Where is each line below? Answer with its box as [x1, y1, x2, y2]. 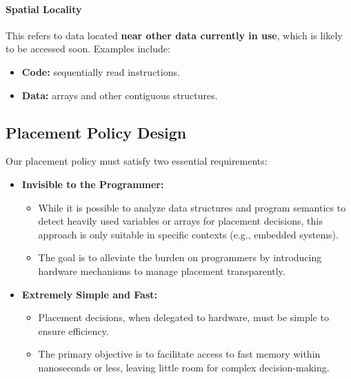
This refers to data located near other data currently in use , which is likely [6, 28, 343, 42]
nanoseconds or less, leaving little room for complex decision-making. [38, 360, 330, 374]
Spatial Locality [6, 1, 82, 16]
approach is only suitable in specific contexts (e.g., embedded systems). [38, 227, 339, 241]
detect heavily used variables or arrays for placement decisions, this [38, 214, 323, 228]
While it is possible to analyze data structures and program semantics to [38, 200, 346, 214]
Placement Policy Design [6, 121, 187, 143]
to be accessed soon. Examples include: [6, 41, 170, 56]
